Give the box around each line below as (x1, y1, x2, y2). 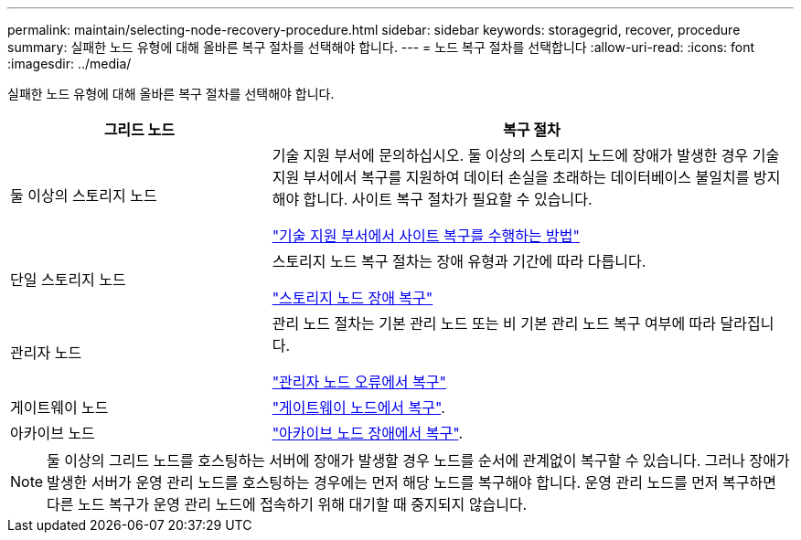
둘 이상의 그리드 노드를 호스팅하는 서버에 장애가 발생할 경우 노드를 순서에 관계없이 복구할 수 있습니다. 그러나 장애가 (47, 451, 790, 470)
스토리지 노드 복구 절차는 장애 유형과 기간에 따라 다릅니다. (272, 252, 646, 270)
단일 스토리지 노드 (10, 270, 126, 289)
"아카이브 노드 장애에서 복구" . (272, 424, 463, 442)
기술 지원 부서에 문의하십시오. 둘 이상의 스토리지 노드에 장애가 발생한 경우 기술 (272, 146, 780, 164)
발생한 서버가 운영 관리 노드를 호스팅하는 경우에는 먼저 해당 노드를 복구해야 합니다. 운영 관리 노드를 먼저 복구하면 (47, 473, 776, 492)
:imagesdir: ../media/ (7, 56, 132, 71)
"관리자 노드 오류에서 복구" (272, 373, 446, 391)
